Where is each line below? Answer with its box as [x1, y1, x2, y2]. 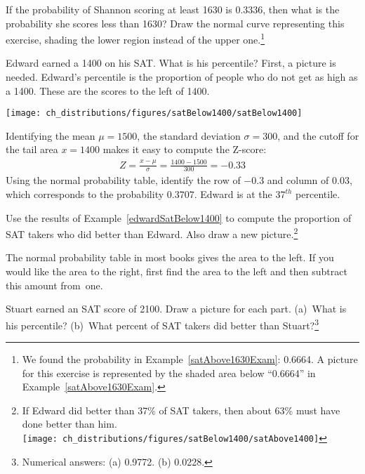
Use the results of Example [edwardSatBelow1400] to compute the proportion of [6, 210, 352, 225]
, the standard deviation [137, 128, 241, 143]
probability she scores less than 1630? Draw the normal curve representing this [6, 15, 345, 30]
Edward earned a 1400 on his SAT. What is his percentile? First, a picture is [6, 55, 336, 70]
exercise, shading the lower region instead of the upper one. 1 [6, 30, 265, 46]
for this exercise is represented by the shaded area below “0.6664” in [22, 365, 316, 380]
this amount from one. [6, 277, 103, 292]
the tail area [6, 142, 58, 157]
